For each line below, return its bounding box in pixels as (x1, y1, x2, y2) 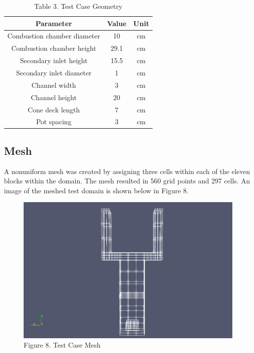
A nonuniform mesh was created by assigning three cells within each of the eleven (4, 166, 250, 176)
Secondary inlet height (20, 55, 88, 66)
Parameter (35, 18, 72, 28)
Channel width (32, 79, 76, 90)
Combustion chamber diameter (7, 31, 100, 41)
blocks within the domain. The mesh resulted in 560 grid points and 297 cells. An (4, 176, 250, 186)
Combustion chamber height (11, 43, 96, 53)
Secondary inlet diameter (16, 67, 92, 77)
